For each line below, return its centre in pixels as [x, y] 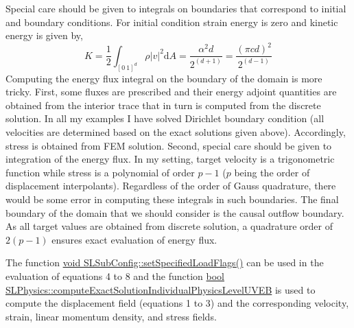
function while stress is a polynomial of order [100, 172]
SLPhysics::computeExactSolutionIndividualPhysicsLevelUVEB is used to [161, 289]
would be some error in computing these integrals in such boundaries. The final [172, 199]
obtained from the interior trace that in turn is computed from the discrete [163, 105]
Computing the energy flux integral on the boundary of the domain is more [164, 78]
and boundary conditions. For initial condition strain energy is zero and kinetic [172, 22]
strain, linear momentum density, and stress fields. [111, 316]
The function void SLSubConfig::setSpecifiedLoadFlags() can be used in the [165, 262]
